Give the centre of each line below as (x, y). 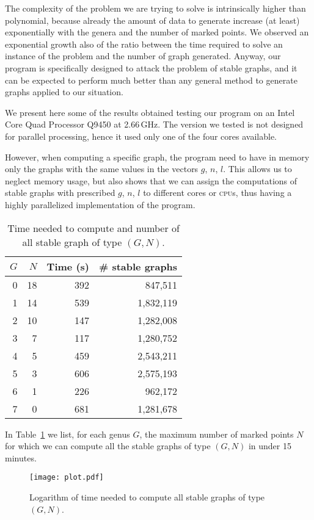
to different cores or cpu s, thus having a (217, 193)
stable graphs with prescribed (60, 193)
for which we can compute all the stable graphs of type (108, 446)
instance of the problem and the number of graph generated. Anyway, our (143, 56)
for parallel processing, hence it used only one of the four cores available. (141, 136)
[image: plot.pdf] (67, 478)
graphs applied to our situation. (64, 92)
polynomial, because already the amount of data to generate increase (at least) (152, 20)
